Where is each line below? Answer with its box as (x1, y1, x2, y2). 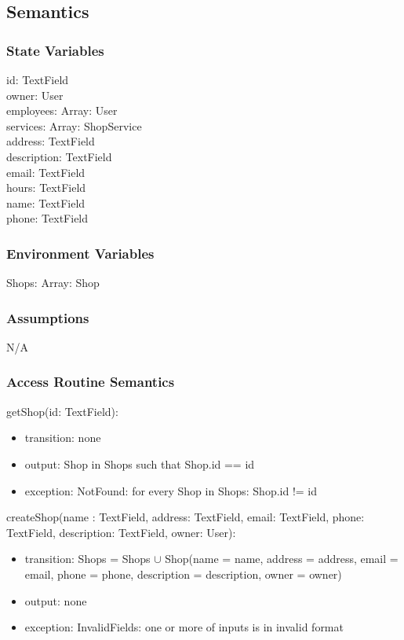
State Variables (6, 40, 104, 60)
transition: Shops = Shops (24, 550, 151, 567)
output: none (24, 592, 87, 609)
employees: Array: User (6, 102, 118, 119)
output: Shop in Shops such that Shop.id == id (24, 455, 255, 472)
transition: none (24, 429, 101, 446)
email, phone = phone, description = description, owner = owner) (24, 565, 342, 582)
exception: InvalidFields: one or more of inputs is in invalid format (24, 619, 344, 635)
